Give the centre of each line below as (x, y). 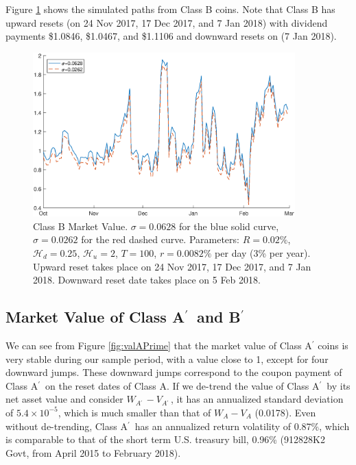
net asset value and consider (64, 399)
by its (339, 385)
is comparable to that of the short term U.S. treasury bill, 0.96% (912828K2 (165, 439)
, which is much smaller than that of (134, 412)
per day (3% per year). (263, 253)
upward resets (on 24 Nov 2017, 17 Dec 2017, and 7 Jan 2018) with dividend (167, 22)
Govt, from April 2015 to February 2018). (93, 452)
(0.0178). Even (285, 412)
